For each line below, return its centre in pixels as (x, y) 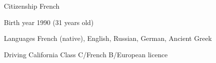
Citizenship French (32, 6)
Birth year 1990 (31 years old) (49, 22)
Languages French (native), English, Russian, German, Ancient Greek (108, 38)
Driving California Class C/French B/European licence (86, 54)
